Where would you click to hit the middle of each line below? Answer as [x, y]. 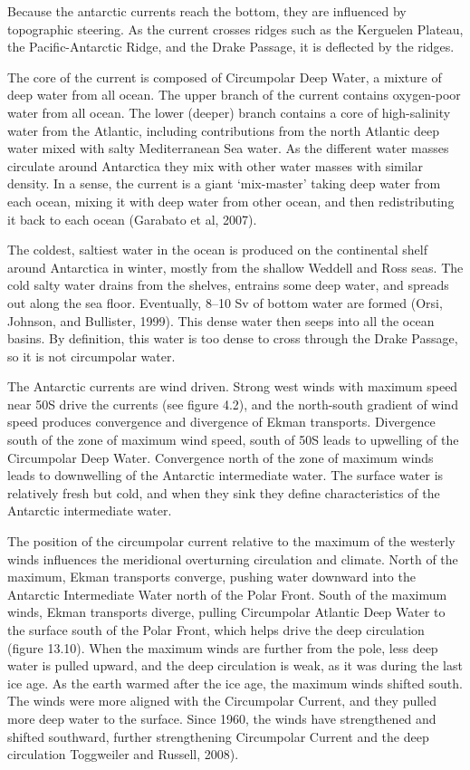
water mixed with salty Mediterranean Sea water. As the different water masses [228, 148]
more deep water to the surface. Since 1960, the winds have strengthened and [222, 718]
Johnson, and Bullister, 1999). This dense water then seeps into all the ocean [221, 320]
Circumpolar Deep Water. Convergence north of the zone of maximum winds [221, 457]
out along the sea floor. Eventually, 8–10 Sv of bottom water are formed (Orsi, [225, 302]
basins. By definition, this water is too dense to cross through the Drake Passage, [233, 338]
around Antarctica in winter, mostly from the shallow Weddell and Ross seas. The [235, 267]
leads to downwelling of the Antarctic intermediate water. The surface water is [225, 475]
